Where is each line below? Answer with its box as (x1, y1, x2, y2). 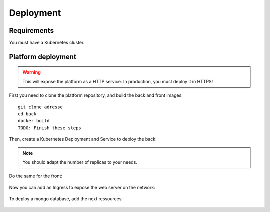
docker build (18, 118, 50, 124)
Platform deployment (9, 52, 77, 61)
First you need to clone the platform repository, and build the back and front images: (9, 92, 183, 98)
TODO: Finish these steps (18, 125, 82, 131)
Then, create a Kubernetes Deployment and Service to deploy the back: (9, 136, 157, 142)
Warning (22, 69, 41, 75)
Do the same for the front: (9, 173, 62, 179)
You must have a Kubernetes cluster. (9, 40, 85, 46)
